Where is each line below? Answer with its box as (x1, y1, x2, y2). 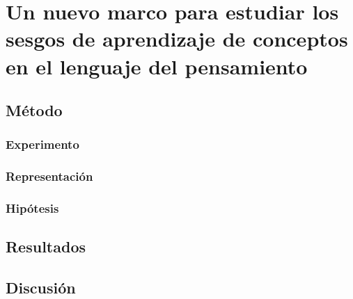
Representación (6, 168, 93, 185)
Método (6, 99, 63, 121)
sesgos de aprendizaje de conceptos (6, 24, 348, 53)
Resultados (6, 236, 86, 257)
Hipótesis (6, 200, 59, 217)
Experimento (6, 136, 79, 153)
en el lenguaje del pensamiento (6, 51, 308, 80)
